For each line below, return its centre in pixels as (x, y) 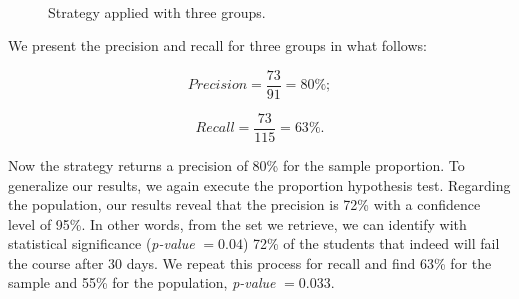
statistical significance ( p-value (101, 243)
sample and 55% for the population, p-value (142, 282)
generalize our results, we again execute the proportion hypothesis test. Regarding (259, 184)
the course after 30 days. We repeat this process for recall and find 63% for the (250, 262)
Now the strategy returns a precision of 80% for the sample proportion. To (236, 164)
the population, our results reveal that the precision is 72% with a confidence (244, 204)
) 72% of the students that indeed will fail (371, 243)
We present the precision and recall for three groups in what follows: (217, 45)
